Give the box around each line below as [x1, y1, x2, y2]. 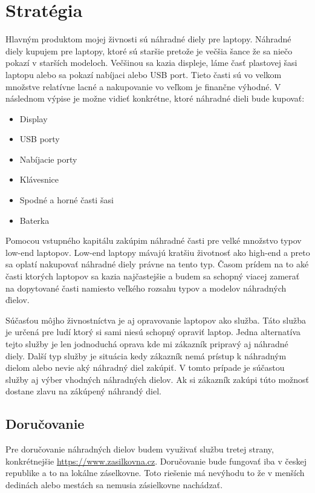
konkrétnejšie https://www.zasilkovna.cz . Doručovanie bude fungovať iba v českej [5, 454, 307, 467]
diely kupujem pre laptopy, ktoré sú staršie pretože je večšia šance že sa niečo [5, 44, 293, 57]
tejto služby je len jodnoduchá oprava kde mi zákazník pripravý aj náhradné [5, 338, 288, 350]
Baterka [19, 214, 50, 226]
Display [19, 112, 48, 125]
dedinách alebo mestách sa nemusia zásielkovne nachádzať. [5, 478, 223, 491]
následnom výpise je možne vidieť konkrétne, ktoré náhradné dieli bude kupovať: [5, 92, 305, 105]
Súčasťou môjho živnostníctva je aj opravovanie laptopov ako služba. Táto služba [5, 313, 306, 326]
